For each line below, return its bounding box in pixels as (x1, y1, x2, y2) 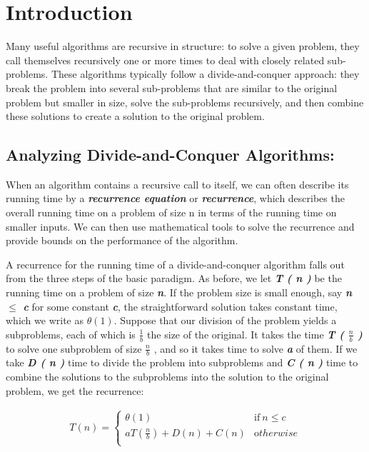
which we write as (6, 313, 84, 328)
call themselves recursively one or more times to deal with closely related (6, 52, 325, 67)
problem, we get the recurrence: (6, 383, 144, 398)
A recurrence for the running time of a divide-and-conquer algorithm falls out (6, 256, 345, 271)
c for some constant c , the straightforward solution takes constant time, (23, 298, 338, 313)
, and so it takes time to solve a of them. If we (153, 341, 358, 356)
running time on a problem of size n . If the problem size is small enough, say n (6, 285, 352, 300)
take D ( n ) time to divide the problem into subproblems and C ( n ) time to (6, 355, 358, 370)
